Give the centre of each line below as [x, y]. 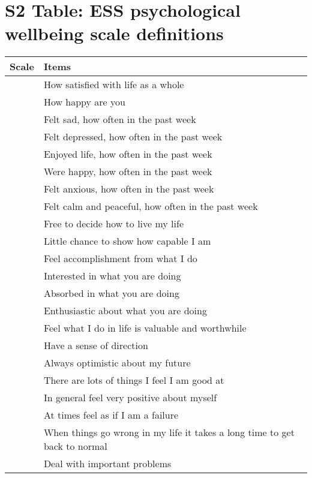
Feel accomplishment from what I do [120, 258]
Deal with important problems [107, 464]
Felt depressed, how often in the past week [133, 137]
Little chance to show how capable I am [127, 241]
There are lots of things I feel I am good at [134, 380]
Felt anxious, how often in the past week [129, 189]
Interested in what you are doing [112, 276]
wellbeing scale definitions [114, 33]
